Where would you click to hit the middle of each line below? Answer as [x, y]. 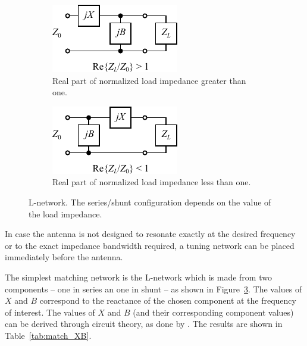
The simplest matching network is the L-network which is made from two [138, 277]
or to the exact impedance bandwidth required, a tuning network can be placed [150, 245]
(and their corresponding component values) [213, 312]
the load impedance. [65, 213]
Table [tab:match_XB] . [48, 335]
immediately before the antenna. [64, 257]
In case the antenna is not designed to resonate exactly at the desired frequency [150, 234]
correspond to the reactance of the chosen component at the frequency [168, 300]
